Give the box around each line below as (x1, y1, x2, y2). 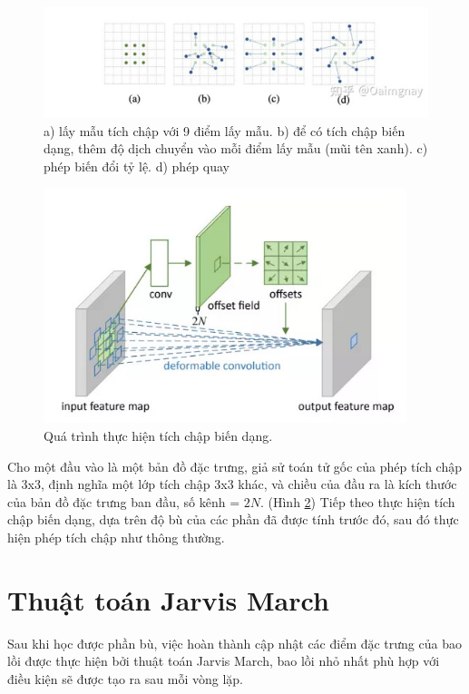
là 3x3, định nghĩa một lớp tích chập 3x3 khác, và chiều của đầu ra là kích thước (7, 474, 457, 494)
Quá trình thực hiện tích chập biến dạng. (44, 425, 273, 445)
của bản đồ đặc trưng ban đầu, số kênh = (7, 492, 240, 511)
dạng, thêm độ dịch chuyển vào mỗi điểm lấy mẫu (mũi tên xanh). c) (44, 139, 428, 158)
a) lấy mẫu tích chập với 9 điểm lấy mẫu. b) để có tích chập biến (44, 121, 405, 140)
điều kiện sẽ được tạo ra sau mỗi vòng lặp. (7, 669, 243, 688)
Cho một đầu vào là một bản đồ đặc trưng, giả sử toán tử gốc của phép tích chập (7, 456, 463, 475)
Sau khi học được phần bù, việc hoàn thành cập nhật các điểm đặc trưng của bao (7, 633, 462, 652)
